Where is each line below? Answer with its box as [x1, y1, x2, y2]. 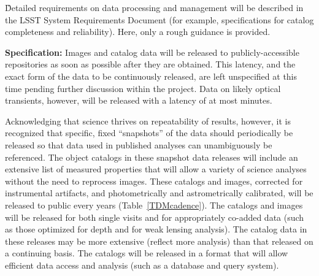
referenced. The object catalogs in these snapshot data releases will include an [5, 150, 298, 163]
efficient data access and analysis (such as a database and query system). [5, 258, 279, 271]
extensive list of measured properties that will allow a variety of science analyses [5, 163, 307, 175]
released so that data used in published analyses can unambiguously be [5, 138, 272, 151]
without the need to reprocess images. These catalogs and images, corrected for [5, 174, 303, 187]
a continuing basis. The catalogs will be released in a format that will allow [5, 247, 288, 259]
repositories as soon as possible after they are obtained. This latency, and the [5, 58, 296, 71]
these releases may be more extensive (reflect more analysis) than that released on [5, 234, 313, 247]
